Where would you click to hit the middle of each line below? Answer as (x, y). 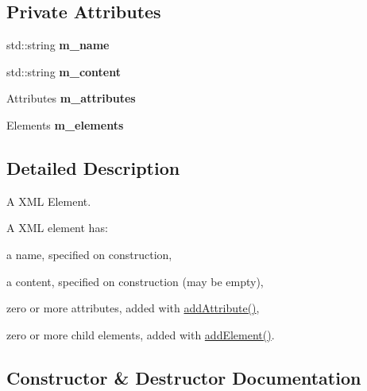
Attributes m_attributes (71, 98)
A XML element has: (57, 228)
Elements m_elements (65, 124)
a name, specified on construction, (89, 254)
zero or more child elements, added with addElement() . (141, 334)
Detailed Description (93, 167)
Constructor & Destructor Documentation (184, 377)
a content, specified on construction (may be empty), (135, 281)
